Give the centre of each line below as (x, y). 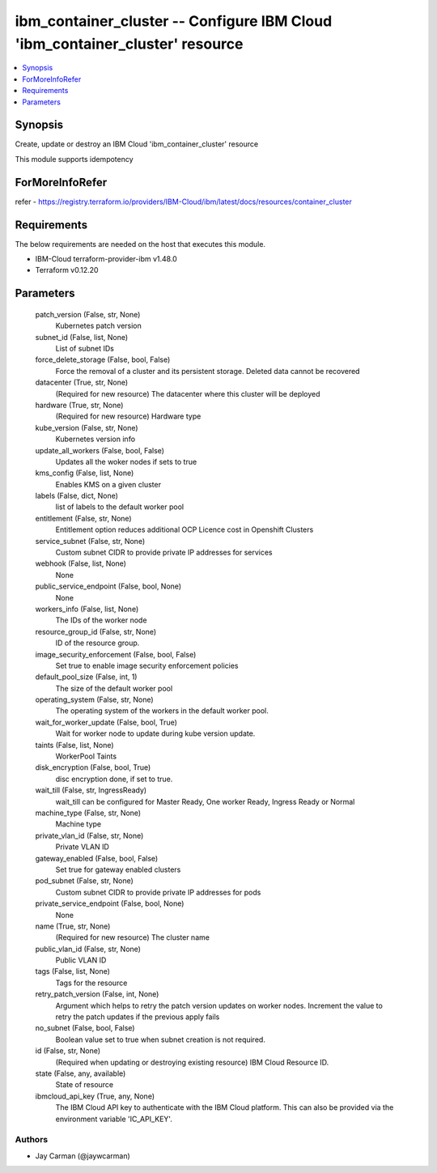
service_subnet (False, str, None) (90, 541)
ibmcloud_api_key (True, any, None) (95, 1096)
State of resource (85, 1085)
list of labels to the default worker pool (120, 507)
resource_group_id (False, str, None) (96, 631)
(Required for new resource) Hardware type (128, 416)
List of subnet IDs (85, 348)
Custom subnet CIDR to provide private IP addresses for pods (158, 892)
